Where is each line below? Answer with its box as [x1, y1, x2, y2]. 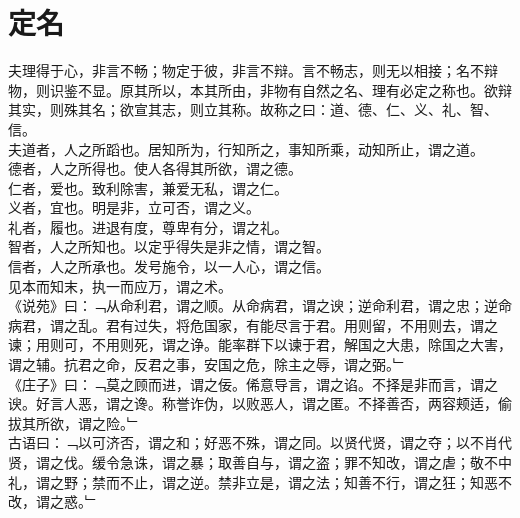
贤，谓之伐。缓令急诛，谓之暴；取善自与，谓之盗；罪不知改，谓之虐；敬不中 [8, 452, 512, 472]
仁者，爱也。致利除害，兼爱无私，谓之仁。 [8, 177, 288, 198]
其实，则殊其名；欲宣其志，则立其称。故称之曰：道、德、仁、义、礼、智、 [8, 99, 498, 120]
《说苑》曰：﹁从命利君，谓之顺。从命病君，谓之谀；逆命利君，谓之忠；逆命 [8, 295, 512, 316]
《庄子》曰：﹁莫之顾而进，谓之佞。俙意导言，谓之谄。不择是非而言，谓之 [8, 373, 498, 394]
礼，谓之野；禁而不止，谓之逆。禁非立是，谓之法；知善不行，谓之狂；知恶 [8, 471, 498, 492]
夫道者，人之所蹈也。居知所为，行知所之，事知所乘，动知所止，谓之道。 [8, 138, 484, 159]
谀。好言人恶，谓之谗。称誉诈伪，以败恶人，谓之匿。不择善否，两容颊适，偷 [8, 393, 512, 414]
